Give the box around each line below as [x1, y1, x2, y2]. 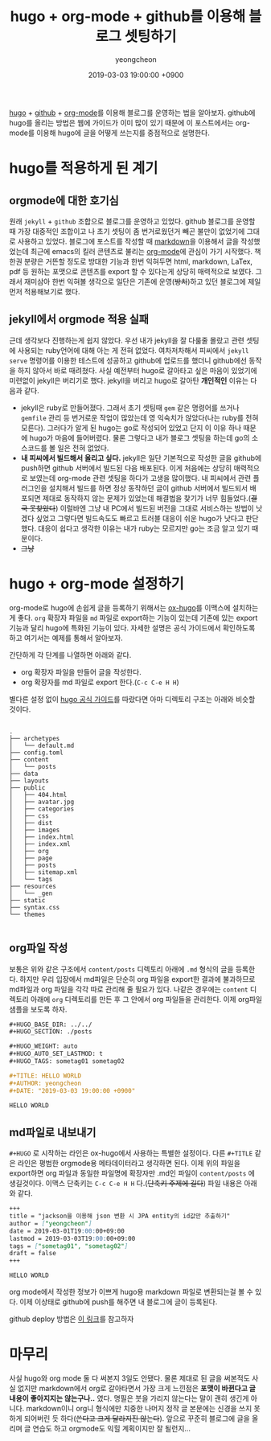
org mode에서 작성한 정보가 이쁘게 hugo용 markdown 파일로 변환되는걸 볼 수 [9, 1287, 254, 1297]
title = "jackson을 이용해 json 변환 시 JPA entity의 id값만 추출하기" [9, 1212, 231, 1221]
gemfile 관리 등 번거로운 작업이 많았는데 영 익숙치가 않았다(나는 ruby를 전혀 [20, 413, 259, 422]
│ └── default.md [9, 741, 75, 749]
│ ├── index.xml [9, 840, 71, 848]
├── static [9, 896, 46, 905]
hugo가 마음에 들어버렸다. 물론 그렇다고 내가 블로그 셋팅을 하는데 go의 [29, 433, 250, 442]
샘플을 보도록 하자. [9, 1004, 68, 1014]
